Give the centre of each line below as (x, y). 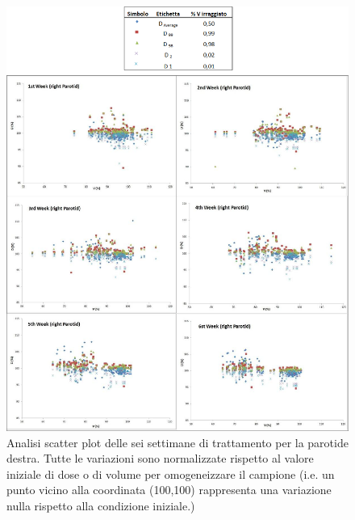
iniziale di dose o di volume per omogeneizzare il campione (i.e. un (171, 473)
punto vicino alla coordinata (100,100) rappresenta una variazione (169, 490)
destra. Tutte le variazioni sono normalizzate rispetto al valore (160, 458)
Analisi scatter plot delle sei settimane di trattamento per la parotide (177, 442)
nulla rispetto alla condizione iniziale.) (101, 505)
